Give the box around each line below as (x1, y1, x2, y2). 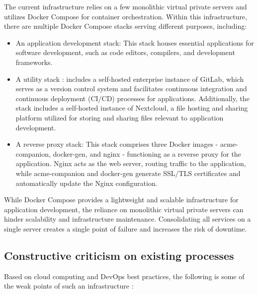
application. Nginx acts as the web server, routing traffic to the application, (15, 158, 246, 169)
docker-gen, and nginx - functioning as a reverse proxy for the (53, 148, 241, 159)
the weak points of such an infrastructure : (4, 281, 134, 291)
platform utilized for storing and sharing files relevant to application (15, 112, 224, 122)
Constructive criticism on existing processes (4, 247, 234, 263)
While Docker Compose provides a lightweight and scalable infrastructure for (4, 194, 239, 205)
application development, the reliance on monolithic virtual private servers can (4, 204, 244, 214)
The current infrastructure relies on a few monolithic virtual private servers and (4, 1, 247, 11)
